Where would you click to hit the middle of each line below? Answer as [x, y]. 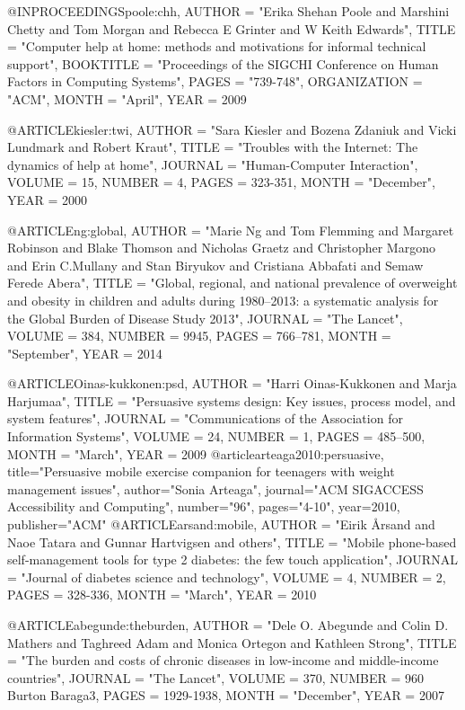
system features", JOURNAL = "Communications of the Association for [205, 418]
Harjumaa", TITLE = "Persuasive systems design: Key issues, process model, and [232, 400]
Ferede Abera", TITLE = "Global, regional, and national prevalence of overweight [232, 283]
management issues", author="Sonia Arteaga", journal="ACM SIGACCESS [215, 488]
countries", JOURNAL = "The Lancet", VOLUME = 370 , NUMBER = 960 [216, 677]
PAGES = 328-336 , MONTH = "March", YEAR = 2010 [162, 595]
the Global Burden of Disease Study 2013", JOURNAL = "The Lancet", [205, 318]
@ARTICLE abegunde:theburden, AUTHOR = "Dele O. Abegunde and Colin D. [228, 625]
